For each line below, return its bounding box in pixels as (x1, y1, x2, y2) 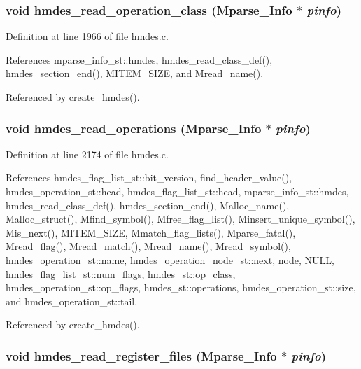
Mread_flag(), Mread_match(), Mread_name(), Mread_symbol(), (6, 239, 291, 253)
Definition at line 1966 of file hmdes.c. (6, 29, 169, 43)
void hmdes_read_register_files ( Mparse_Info (6, 347, 277, 364)
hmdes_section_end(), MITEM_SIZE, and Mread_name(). (6, 66, 264, 81)
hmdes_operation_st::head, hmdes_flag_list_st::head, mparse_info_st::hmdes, (6, 184, 349, 198)
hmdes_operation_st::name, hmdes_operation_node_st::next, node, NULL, (6, 252, 334, 267)
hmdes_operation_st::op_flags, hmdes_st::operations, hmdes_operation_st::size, (6, 280, 356, 295)
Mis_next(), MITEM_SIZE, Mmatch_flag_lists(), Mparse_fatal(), (6, 225, 296, 239)
